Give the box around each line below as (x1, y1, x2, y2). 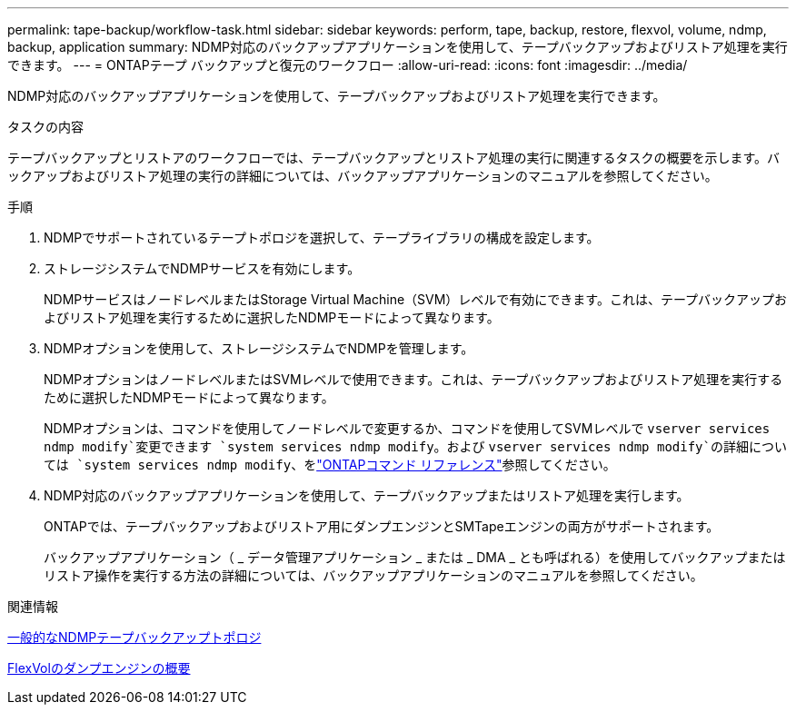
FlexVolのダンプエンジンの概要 (7, 660, 191, 676)
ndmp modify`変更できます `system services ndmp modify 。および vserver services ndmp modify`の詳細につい (44, 439, 787, 454)
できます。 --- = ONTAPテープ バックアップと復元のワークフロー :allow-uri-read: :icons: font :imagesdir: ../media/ (7, 57, 688, 73)
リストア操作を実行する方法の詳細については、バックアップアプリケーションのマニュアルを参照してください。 (44, 568, 703, 583)
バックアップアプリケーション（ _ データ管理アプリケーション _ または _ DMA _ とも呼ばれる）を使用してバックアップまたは (44, 549, 786, 565)
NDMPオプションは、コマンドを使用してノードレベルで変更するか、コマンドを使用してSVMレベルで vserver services (44, 420, 771, 436)
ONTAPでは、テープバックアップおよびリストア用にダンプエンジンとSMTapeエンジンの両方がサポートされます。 (44, 519, 720, 534)
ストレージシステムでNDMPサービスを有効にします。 (44, 261, 361, 276)
